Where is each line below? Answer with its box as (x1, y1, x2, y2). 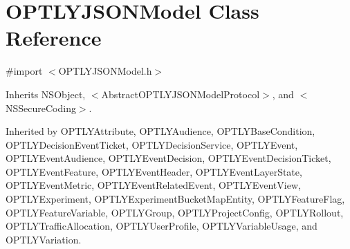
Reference (6, 24, 102, 52)
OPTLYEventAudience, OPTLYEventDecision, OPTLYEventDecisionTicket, (6, 151, 331, 165)
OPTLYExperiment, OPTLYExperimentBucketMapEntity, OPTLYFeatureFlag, (6, 192, 345, 206)
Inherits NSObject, (6, 86, 86, 101)
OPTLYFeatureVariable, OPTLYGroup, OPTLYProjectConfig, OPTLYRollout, (6, 205, 344, 219)
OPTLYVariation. (6, 232, 82, 246)
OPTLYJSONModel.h (58, 64, 152, 78)
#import (6, 64, 43, 78)
